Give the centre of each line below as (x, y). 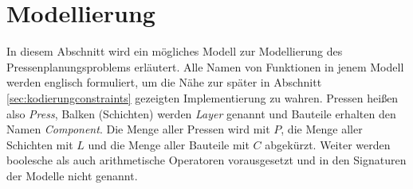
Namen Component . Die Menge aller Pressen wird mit (138, 129)
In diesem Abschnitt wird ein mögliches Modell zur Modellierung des (175, 51)
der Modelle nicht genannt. (72, 175)
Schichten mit (40, 144)
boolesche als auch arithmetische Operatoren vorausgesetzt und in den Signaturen (206, 160)
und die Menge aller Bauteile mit (169, 144)
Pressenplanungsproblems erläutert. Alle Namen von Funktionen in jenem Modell (205, 66)
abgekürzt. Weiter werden (328, 144)
